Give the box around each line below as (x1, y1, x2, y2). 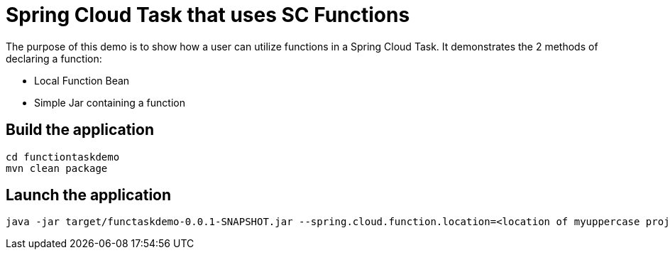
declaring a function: (6, 52, 102, 65)
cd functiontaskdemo (6, 151, 120, 163)
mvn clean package (6, 162, 108, 174)
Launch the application (6, 186, 172, 205)
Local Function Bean (34, 74, 130, 87)
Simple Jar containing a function (34, 96, 185, 109)
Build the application (6, 121, 154, 139)
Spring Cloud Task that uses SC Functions (6, 3, 410, 27)
